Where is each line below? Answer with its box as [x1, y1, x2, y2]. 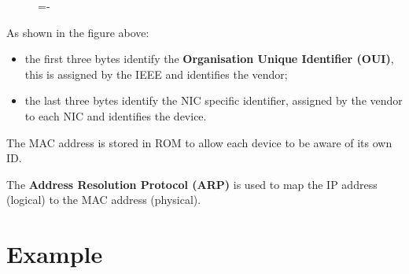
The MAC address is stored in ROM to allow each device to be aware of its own [6, 134, 392, 150]
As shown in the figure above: [6, 24, 149, 40]
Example [6, 238, 103, 270]
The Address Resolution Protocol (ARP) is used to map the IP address [6, 176, 378, 192]
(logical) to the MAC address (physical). [6, 191, 201, 208]
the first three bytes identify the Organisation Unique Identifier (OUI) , [24, 50, 394, 67]
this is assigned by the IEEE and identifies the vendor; [24, 65, 288, 82]
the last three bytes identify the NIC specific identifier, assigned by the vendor [24, 92, 403, 109]
